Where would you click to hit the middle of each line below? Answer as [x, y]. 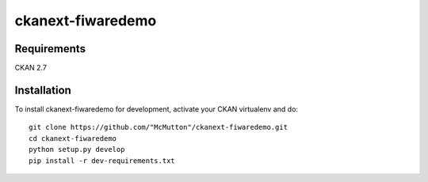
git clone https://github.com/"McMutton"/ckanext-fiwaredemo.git [159, 127]
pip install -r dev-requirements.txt [102, 161]
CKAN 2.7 [31, 68]
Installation [43, 90]
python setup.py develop [77, 150]
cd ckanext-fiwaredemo [73, 138]
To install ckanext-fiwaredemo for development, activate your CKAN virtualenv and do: [157, 109]
